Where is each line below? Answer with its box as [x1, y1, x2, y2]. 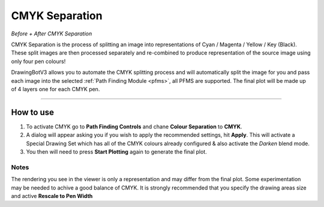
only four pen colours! [11, 58, 66, 65]
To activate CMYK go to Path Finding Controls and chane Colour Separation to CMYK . [26, 123, 242, 130]
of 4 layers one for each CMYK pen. [11, 85, 100, 92]
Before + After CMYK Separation [11, 30, 92, 37]
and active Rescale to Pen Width [11, 192, 93, 199]
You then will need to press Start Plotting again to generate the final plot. [26, 148, 207, 155]
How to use [11, 107, 54, 117]
